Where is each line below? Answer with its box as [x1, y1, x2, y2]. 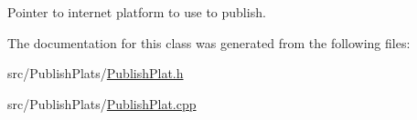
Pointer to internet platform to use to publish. [7, 3, 266, 21]
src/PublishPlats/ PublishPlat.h [7, 64, 184, 83]
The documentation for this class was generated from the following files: [7, 33, 411, 52]
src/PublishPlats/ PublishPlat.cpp [7, 94, 197, 113]
